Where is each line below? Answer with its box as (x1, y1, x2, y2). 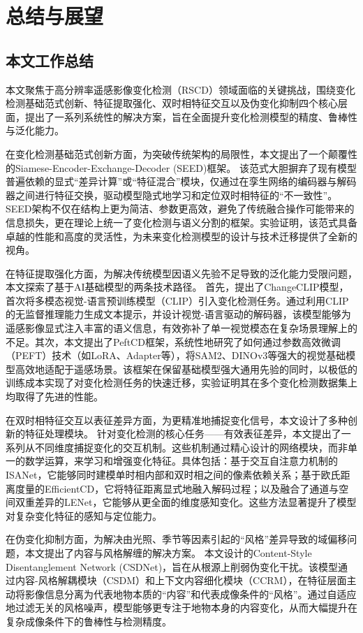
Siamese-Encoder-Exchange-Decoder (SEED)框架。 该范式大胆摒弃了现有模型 (15, 160, 357, 175)
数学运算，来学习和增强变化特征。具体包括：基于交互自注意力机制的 (24, 453, 338, 468)
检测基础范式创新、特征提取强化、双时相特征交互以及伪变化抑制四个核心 (6, 96, 338, 110)
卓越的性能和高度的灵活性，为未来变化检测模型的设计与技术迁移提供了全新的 (6, 228, 357, 243)
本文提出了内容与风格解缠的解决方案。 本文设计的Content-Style (24, 545, 312, 560)
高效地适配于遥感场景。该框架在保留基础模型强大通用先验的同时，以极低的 (15, 361, 357, 376)
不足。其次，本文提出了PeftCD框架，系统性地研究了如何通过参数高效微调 (6, 334, 341, 349)
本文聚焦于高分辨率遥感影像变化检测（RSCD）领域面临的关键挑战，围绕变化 (6, 82, 355, 96)
